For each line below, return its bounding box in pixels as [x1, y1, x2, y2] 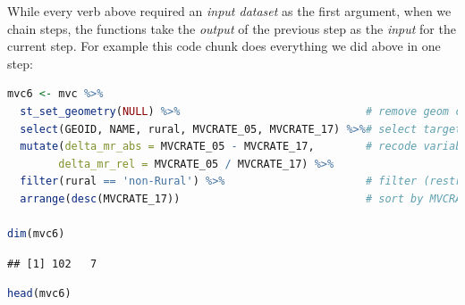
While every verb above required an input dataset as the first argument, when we [7, 2, 452, 20]
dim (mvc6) [7, 227, 65, 241]
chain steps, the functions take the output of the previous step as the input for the [7, 19, 456, 37]
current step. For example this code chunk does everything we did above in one [7, 37, 441, 55]
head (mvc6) [7, 287, 72, 301]
